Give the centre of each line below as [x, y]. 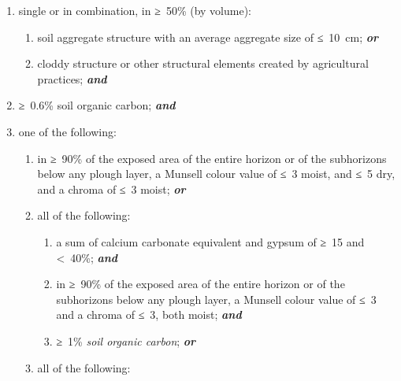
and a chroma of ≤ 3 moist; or [111, 189]
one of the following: [67, 131]
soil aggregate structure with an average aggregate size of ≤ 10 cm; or [208, 37]
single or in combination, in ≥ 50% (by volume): [135, 10]
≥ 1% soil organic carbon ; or [126, 340]
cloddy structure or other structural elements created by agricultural [203, 63]
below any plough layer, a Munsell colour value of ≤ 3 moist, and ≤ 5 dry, [216, 174]
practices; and [72, 78]
